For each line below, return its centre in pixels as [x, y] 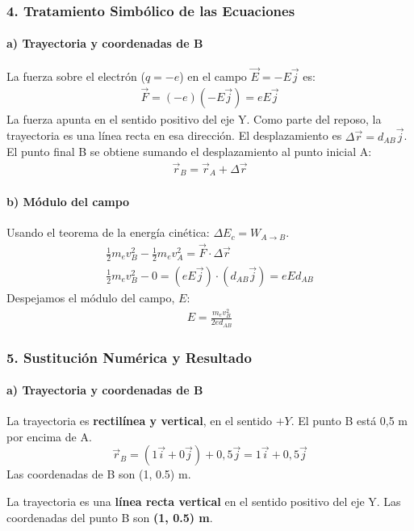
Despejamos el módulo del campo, [91, 297]
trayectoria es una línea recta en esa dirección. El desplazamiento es [174, 135]
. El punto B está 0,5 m [349, 421]
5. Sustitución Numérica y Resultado [129, 357]
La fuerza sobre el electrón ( [76, 76]
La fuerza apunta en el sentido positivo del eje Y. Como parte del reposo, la [194, 118]
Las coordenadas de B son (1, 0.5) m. [99, 474]
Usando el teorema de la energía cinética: [108, 232]
